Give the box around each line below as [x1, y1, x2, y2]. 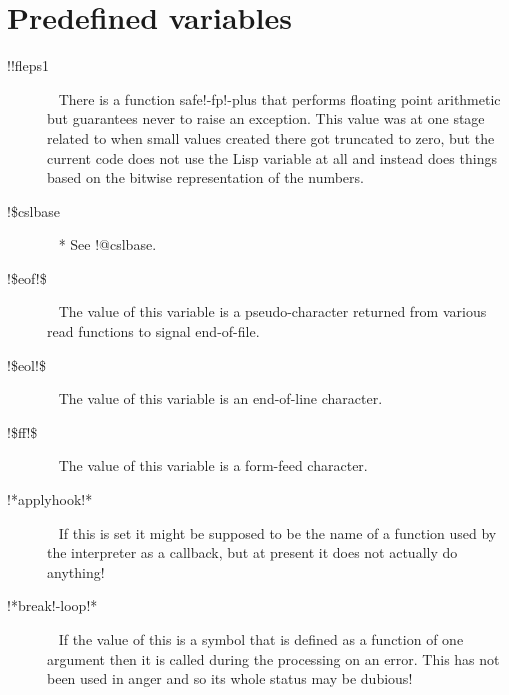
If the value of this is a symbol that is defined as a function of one [58, 629, 464, 649]
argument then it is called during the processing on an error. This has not [47, 648, 500, 669]
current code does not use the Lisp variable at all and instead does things [47, 147, 497, 168]
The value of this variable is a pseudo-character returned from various [58, 301, 487, 322]
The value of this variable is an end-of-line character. [58, 388, 383, 409]
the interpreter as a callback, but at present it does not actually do [47, 542, 458, 563]
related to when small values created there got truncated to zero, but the [47, 127, 495, 148]
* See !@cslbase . [58, 234, 157, 255]
